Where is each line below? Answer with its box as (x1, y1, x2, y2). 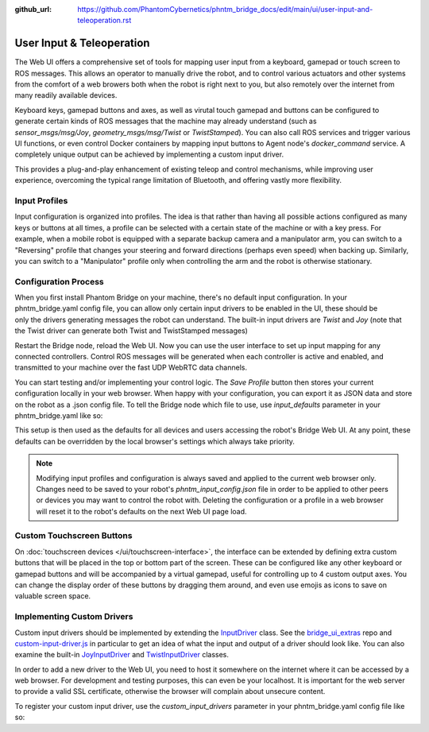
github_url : (14, 5, 52, 14)
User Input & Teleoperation (14, 37, 150, 50)
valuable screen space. (14, 591, 91, 601)
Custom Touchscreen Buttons (14, 530, 133, 541)
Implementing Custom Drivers (14, 611, 133, 622)
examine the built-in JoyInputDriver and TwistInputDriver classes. (14, 650, 230, 660)
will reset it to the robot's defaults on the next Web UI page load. (36, 506, 247, 516)
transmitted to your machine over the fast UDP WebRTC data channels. (14, 362, 248, 373)
